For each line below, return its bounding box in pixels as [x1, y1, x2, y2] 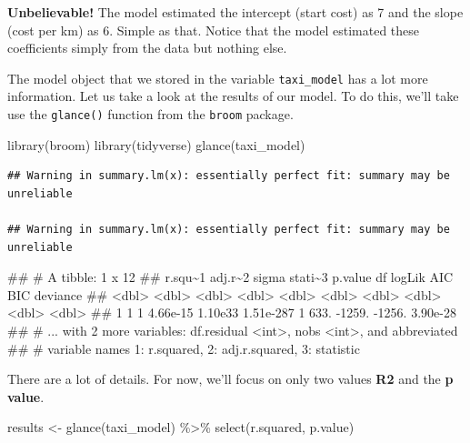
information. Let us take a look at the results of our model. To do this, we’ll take [7, 86, 459, 106]
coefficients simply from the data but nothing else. [7, 38, 287, 57]
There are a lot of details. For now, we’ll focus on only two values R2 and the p [7, 369, 454, 388]
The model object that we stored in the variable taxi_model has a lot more [7, 68, 428, 87]
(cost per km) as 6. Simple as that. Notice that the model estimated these [7, 20, 420, 39]
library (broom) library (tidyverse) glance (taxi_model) [7, 135, 305, 154]
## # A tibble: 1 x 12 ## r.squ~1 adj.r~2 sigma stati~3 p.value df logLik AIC [7, 267, 454, 287]
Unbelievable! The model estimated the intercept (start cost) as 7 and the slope [7, 3, 464, 21]
